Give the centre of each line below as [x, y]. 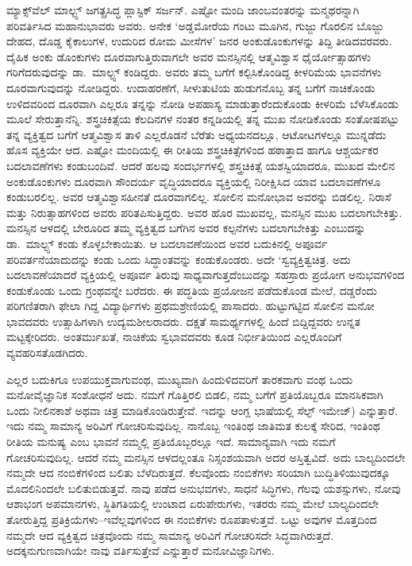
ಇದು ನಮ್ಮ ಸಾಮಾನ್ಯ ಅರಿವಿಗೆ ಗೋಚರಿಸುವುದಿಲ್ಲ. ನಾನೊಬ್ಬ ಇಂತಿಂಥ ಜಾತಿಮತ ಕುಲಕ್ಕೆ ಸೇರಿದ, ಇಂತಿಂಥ [193, 426]
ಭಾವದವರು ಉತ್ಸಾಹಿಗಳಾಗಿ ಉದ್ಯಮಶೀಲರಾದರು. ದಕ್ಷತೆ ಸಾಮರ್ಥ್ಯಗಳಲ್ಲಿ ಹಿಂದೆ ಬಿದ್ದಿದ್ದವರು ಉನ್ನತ [183, 321]
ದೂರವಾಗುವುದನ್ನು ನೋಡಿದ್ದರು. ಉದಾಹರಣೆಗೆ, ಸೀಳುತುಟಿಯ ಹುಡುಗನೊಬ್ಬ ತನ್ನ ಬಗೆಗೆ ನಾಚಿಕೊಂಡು [191, 87]
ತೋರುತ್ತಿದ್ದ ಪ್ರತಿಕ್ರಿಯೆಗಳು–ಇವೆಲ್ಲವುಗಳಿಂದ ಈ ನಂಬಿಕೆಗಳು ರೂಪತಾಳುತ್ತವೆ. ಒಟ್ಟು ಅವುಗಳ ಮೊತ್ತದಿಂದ [192, 519]
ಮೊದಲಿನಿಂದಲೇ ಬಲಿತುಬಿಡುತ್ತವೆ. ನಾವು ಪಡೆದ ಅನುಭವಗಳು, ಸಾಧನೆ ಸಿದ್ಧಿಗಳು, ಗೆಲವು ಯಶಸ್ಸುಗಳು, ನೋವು [204, 488]
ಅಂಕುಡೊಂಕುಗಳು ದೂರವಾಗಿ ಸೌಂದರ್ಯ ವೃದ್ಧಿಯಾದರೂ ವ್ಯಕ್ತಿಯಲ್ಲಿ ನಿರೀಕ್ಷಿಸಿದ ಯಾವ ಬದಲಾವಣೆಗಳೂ [194, 181]
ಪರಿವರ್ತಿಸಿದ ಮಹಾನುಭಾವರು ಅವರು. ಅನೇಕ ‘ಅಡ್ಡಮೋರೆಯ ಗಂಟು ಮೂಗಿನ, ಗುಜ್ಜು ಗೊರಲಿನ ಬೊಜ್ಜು [195, 25]
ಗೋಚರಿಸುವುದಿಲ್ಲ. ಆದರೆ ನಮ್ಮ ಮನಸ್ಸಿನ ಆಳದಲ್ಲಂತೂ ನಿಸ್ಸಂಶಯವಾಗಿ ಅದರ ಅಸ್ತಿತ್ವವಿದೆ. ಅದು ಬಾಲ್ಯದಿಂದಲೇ [206, 457]
